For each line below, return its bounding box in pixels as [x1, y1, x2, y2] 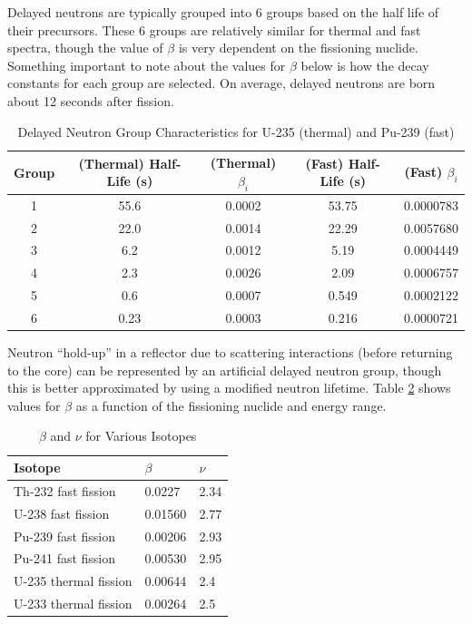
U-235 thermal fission [14, 571, 133, 590]
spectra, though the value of [7, 38, 163, 57]
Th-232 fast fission [14, 481, 116, 500]
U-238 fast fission [14, 503, 110, 522]
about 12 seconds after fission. [7, 91, 174, 110]
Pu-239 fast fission [14, 526, 116, 545]
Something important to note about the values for [7, 55, 286, 74]
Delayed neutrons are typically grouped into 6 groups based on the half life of [7, 3, 439, 21]
